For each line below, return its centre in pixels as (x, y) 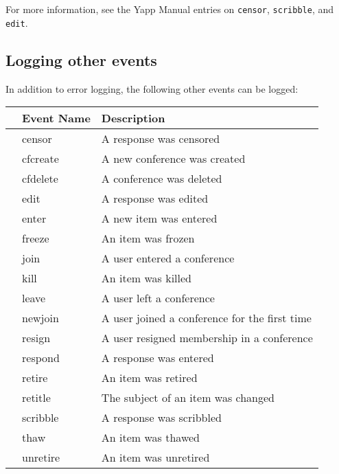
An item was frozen (148, 238)
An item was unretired (155, 458)
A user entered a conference (168, 258)
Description (133, 118)
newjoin (40, 318)
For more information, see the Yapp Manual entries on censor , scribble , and (169, 9)
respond (41, 358)
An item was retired (149, 378)
